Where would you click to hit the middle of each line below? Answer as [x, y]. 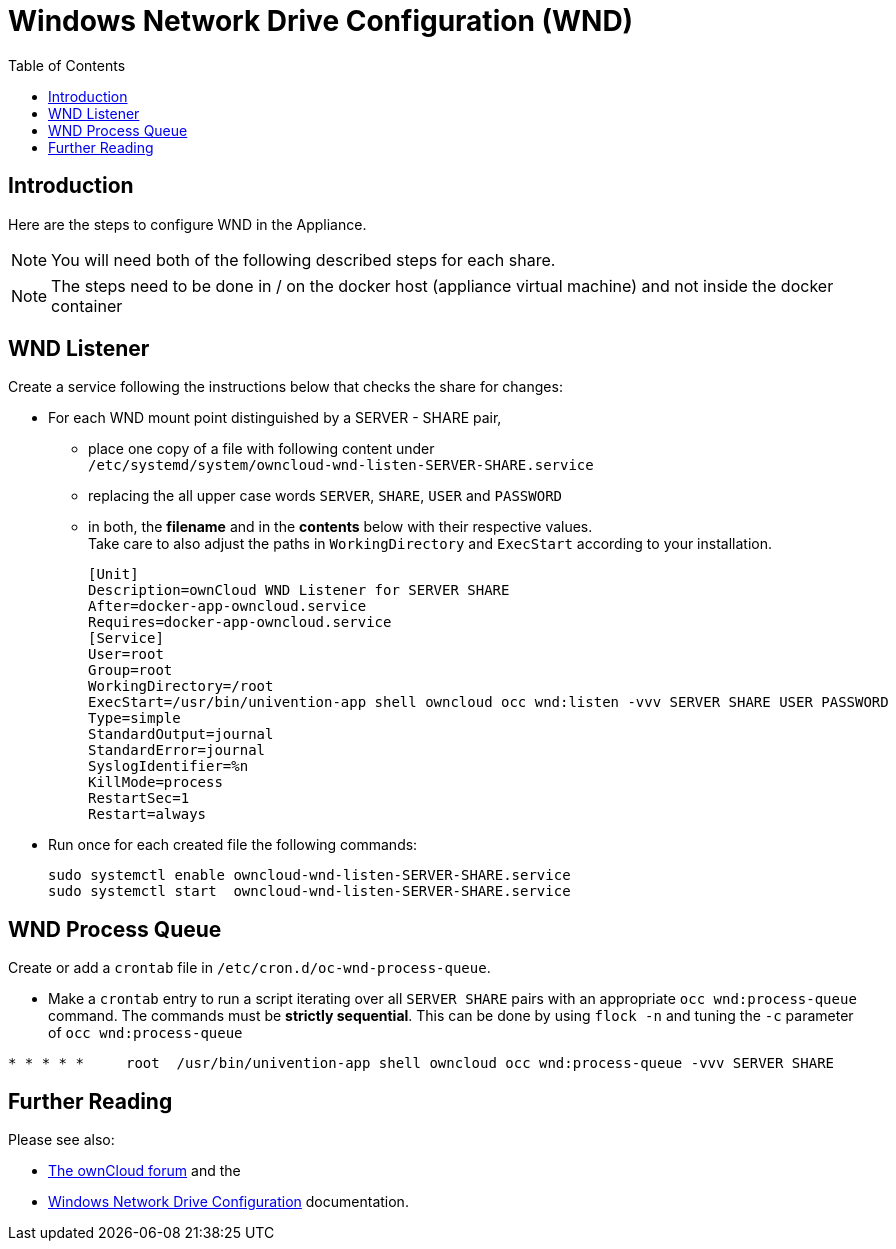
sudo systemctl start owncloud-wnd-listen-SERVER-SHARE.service [309, 891]
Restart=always [147, 814]
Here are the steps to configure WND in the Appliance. [187, 224]
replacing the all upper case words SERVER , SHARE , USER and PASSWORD [325, 496]
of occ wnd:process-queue [145, 1033]
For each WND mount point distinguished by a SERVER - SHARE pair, [275, 418]
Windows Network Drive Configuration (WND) [321, 21]
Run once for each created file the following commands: [233, 845]
